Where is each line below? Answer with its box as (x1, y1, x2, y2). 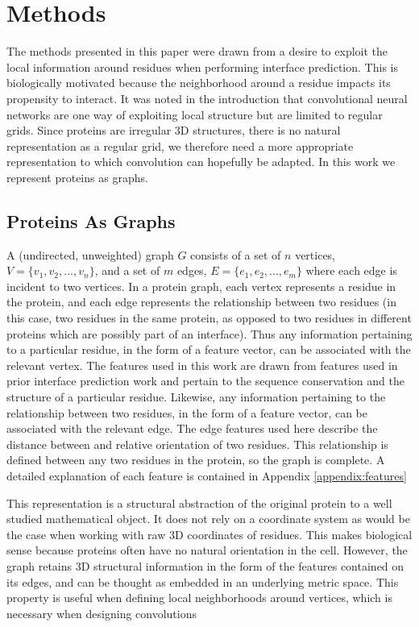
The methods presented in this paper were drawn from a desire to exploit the (6, 43, 388, 60)
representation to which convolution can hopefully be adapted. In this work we (6, 153, 396, 170)
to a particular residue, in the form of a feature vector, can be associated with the (6, 341, 411, 358)
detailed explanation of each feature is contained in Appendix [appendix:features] (6, 467, 407, 484)
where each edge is (305, 262, 397, 279)
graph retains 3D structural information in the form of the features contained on (6, 557, 404, 574)
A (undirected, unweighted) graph (6, 246, 174, 263)
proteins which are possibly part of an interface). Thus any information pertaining (6, 325, 413, 342)
